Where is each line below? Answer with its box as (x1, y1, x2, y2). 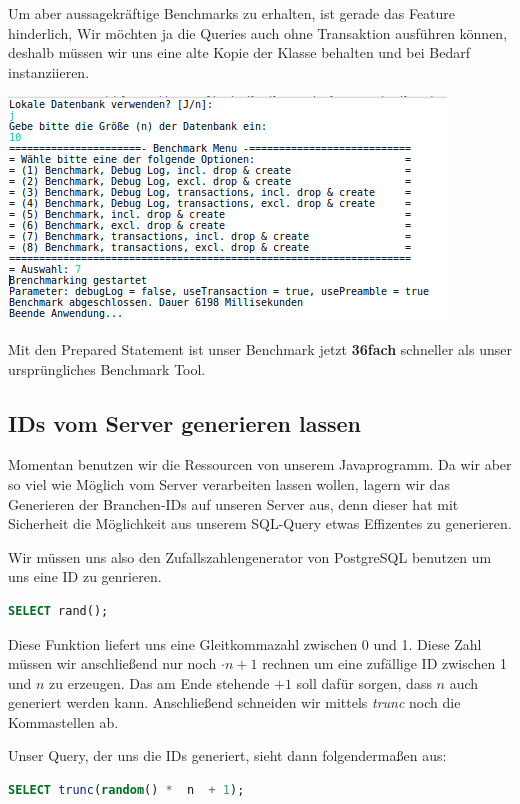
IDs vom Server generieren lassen (8, 407, 361, 438)
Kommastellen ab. (8, 711, 119, 732)
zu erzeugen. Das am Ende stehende (49, 672, 270, 693)
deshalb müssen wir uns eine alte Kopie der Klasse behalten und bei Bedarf (8, 42, 470, 63)
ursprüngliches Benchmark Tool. (8, 358, 206, 379)
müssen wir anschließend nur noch (8, 653, 217, 674)
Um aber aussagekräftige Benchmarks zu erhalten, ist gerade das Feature (8, 3, 456, 23)
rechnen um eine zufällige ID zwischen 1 (262, 653, 508, 674)
